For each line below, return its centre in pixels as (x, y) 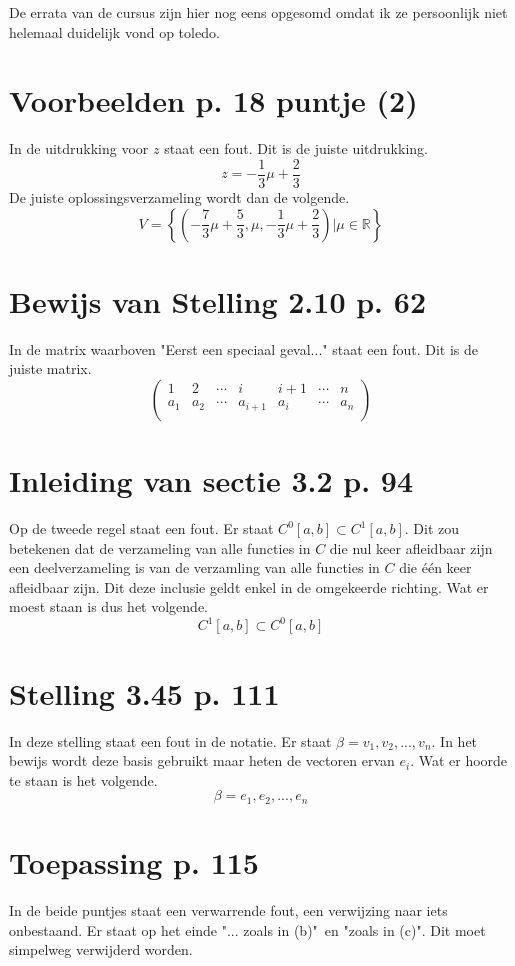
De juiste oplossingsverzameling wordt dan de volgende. (179, 196)
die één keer (435, 567)
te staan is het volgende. (83, 779)
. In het (454, 740)
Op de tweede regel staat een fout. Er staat (141, 528)
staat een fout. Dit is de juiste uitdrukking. (296, 148)
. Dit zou (432, 528)
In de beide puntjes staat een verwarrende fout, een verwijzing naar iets (228, 909)
